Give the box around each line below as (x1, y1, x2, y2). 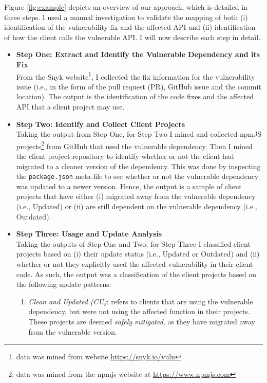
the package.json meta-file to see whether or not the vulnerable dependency (16, 171, 259, 181)
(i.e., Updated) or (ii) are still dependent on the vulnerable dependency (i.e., (16, 201, 257, 212)
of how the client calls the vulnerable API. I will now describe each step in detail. (4, 31, 261, 42)
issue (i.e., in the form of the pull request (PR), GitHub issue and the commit (16, 81, 261, 92)
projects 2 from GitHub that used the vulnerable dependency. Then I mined (16, 139, 253, 151)
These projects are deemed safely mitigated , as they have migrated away (28, 316, 255, 326)
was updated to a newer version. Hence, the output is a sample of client (16, 180, 242, 191)
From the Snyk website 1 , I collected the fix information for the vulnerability (16, 69, 255, 82)
